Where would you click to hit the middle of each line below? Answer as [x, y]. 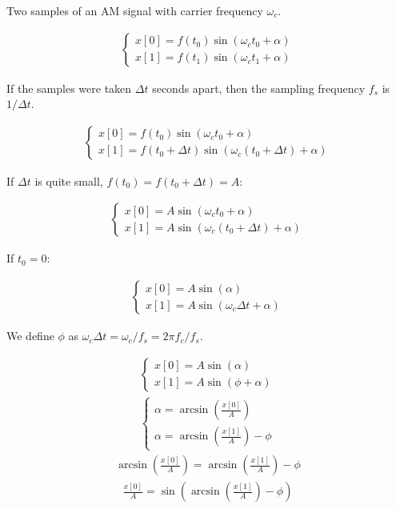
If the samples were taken [69, 88]
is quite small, [69, 180]
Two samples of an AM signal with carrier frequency [135, 10]
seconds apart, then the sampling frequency [259, 88]
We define [30, 336]
